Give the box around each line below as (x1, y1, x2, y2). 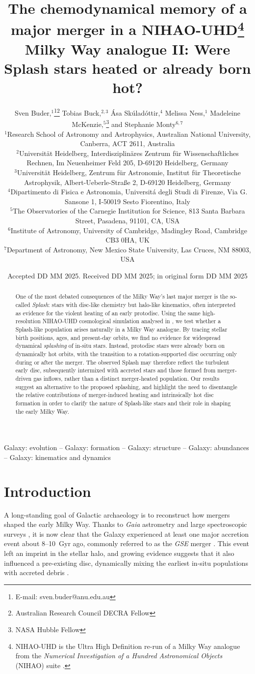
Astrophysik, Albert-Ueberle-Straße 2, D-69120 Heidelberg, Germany (24, 177, 231, 187)
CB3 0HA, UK (105, 235, 150, 245)
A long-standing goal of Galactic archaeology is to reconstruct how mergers (4, 509, 230, 520)
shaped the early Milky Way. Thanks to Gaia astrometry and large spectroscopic (4, 519, 247, 529)
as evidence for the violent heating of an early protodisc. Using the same (15, 308, 201, 317)
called (15, 301, 30, 309)
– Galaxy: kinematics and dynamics (4, 452, 111, 462)
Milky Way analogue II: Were (25, 38, 230, 59)
